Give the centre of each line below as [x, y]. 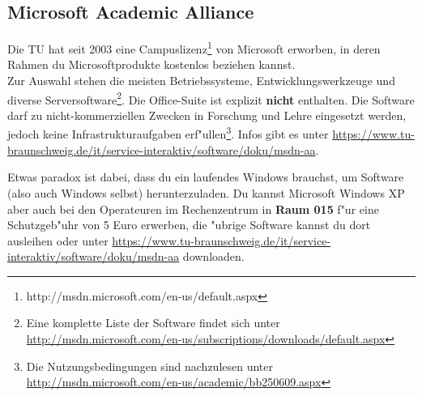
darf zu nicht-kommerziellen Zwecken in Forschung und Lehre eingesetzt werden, [207, 115]
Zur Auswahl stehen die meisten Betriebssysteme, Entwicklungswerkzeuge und [201, 81]
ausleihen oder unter [58, 240]
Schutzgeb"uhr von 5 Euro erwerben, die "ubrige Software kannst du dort [189, 225]
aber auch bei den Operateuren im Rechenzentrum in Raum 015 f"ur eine [193, 209]
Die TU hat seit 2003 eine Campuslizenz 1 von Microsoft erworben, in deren [194, 47]
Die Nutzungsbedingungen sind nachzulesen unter [150, 366]
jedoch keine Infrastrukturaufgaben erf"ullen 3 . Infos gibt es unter [168, 133]
